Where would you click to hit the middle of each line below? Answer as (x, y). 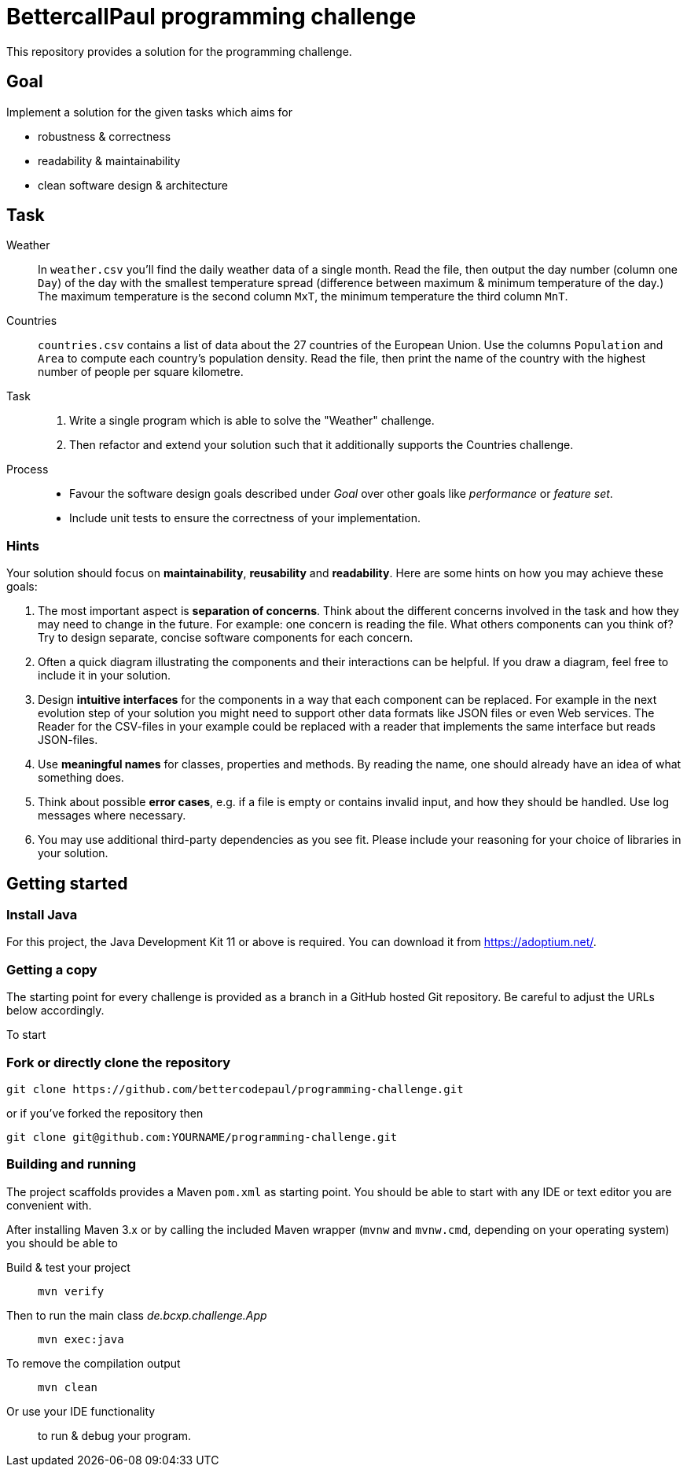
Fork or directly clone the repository (119, 1062)
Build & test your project (68, 1267)
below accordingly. (55, 1011)
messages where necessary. (112, 816)
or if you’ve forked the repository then (105, 1113)
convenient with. (49, 1205)
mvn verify (71, 1291)
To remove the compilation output (94, 1363)
